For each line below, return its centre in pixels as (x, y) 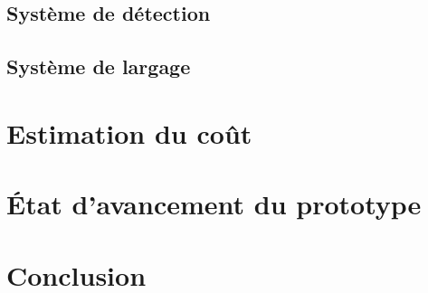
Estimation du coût (129, 132)
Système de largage (99, 66)
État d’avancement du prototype (214, 204)
